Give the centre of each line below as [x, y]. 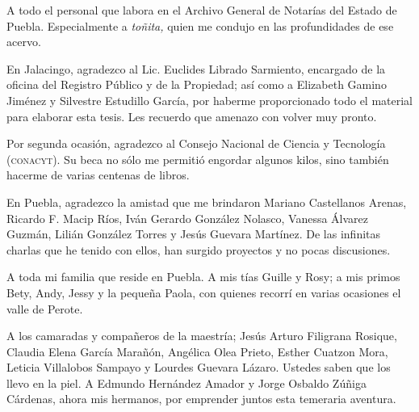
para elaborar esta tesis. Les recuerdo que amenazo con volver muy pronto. [192, 116]
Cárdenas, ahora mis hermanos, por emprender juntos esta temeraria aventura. [201, 399]
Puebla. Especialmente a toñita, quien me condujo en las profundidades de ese [200, 25]
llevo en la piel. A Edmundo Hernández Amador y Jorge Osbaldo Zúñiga [186, 383]
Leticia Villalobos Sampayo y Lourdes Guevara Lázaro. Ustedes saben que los [199, 367]
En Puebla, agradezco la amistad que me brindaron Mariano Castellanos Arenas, [207, 202]
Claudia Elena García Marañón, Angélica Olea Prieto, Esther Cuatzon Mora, [197, 351]
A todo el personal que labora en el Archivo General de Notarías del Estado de [202, 10]
